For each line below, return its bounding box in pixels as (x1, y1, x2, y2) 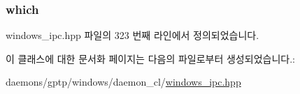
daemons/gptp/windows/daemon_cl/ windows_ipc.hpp (6, 75, 241, 89)
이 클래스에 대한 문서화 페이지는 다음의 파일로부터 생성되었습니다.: (6, 51, 295, 65)
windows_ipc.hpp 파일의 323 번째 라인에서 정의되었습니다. (6, 28, 259, 42)
